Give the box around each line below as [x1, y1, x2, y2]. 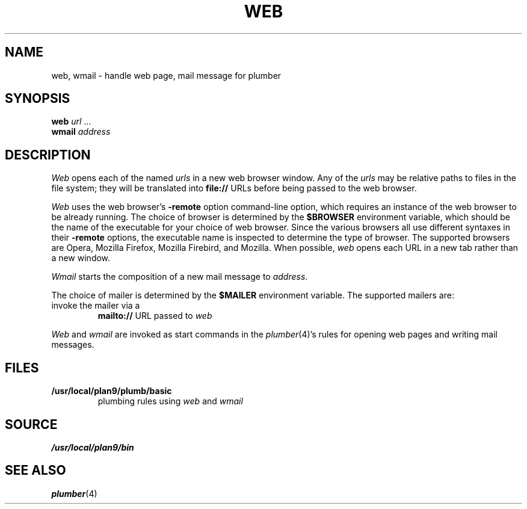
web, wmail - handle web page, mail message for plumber [51, 70, 282, 81]
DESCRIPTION [5, 147, 91, 162]
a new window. [51, 253, 111, 264]
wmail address [51, 126, 111, 137]
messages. [51, 339, 94, 350]
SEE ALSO [5, 463, 66, 478]
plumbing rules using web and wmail [97, 396, 243, 407]
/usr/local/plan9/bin [51, 442, 134, 452]
